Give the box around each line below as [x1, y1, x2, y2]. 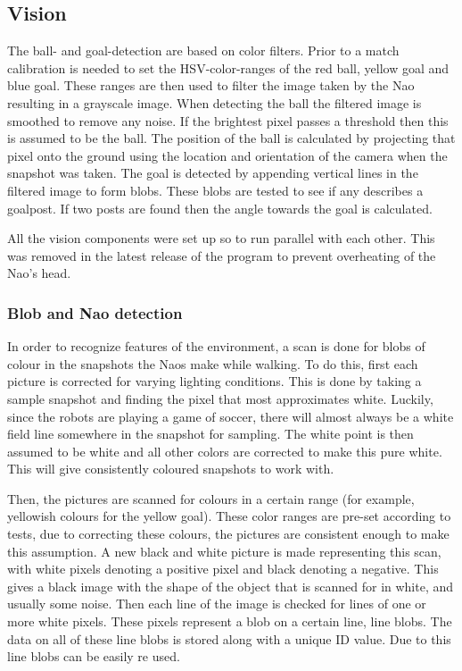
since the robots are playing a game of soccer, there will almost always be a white [7, 407, 454, 425]
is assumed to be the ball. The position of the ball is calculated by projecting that [7, 129, 456, 147]
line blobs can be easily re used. [7, 647, 180, 666]
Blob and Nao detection [7, 301, 183, 323]
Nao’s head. [7, 264, 71, 282]
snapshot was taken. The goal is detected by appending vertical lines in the [7, 164, 418, 182]
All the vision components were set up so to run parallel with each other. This [7, 229, 435, 247]
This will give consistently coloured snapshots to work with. [7, 459, 334, 478]
